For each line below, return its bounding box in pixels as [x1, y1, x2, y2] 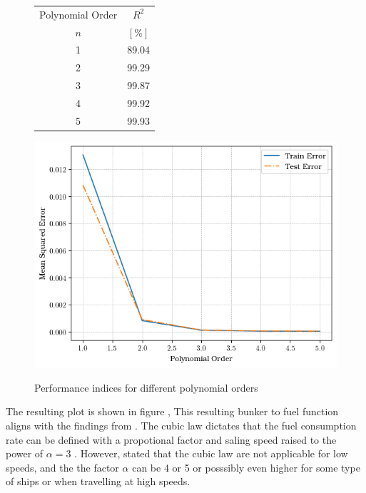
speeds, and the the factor [6, 459, 119, 474]
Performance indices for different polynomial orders [34, 380, 258, 395]
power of [6, 446, 44, 461]
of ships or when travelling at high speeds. [6, 474, 190, 489]
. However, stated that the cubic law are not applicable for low [74, 446, 348, 461]
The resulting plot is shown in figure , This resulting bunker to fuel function [6, 404, 339, 419]
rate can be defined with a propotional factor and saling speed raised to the [6, 432, 337, 447]
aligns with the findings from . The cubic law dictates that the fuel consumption [6, 417, 357, 432]
